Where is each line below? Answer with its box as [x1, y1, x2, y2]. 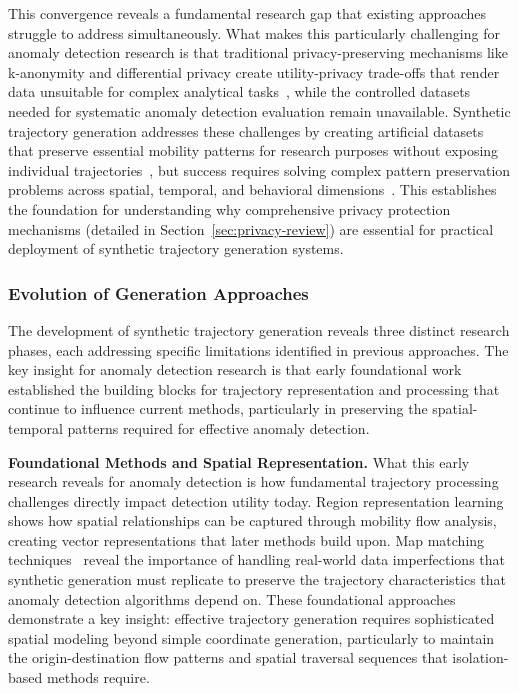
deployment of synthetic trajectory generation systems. [8, 238, 344, 259]
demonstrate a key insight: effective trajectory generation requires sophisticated [8, 608, 495, 629]
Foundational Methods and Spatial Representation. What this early [8, 451, 470, 472]
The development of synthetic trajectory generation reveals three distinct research [8, 319, 510, 340]
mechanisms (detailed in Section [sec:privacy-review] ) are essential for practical [8, 218, 494, 239]
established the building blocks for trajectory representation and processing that [8, 378, 500, 399]
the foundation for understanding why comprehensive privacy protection [8, 198, 451, 219]
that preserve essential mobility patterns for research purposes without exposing [8, 140, 499, 161]
